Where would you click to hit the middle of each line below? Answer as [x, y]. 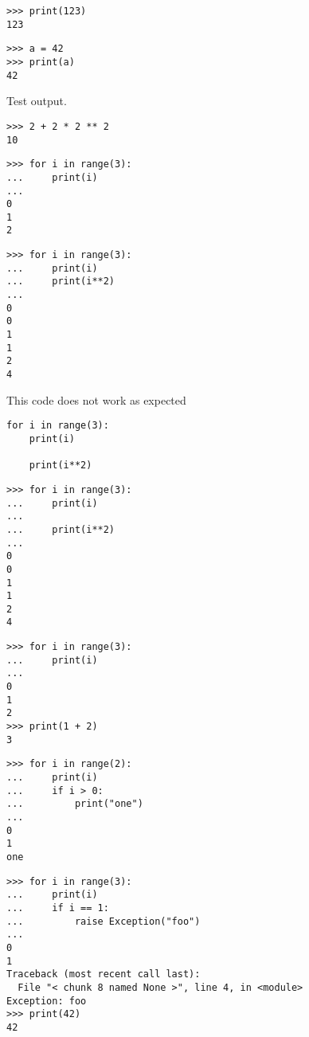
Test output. [37, 101]
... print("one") [75, 804]
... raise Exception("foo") [104, 921]
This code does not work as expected [96, 399]
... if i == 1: [58, 908]
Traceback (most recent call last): [104, 974]
